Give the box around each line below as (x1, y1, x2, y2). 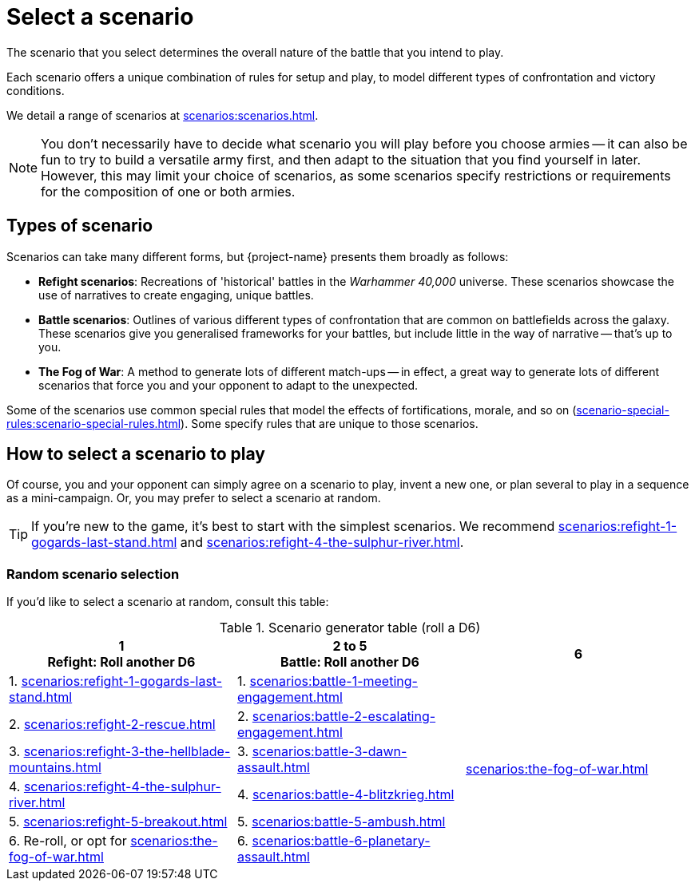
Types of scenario (6, 216, 153, 236)
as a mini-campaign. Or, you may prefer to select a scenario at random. (6, 491, 381, 505)
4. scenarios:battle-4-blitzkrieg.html (236, 786, 455, 803)
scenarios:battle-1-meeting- (249, 673, 418, 690)
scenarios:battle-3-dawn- (252, 743, 407, 760)
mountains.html (9, 759, 101, 776)
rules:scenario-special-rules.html (6, 416, 181, 430)
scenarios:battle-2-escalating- (252, 708, 436, 725)
